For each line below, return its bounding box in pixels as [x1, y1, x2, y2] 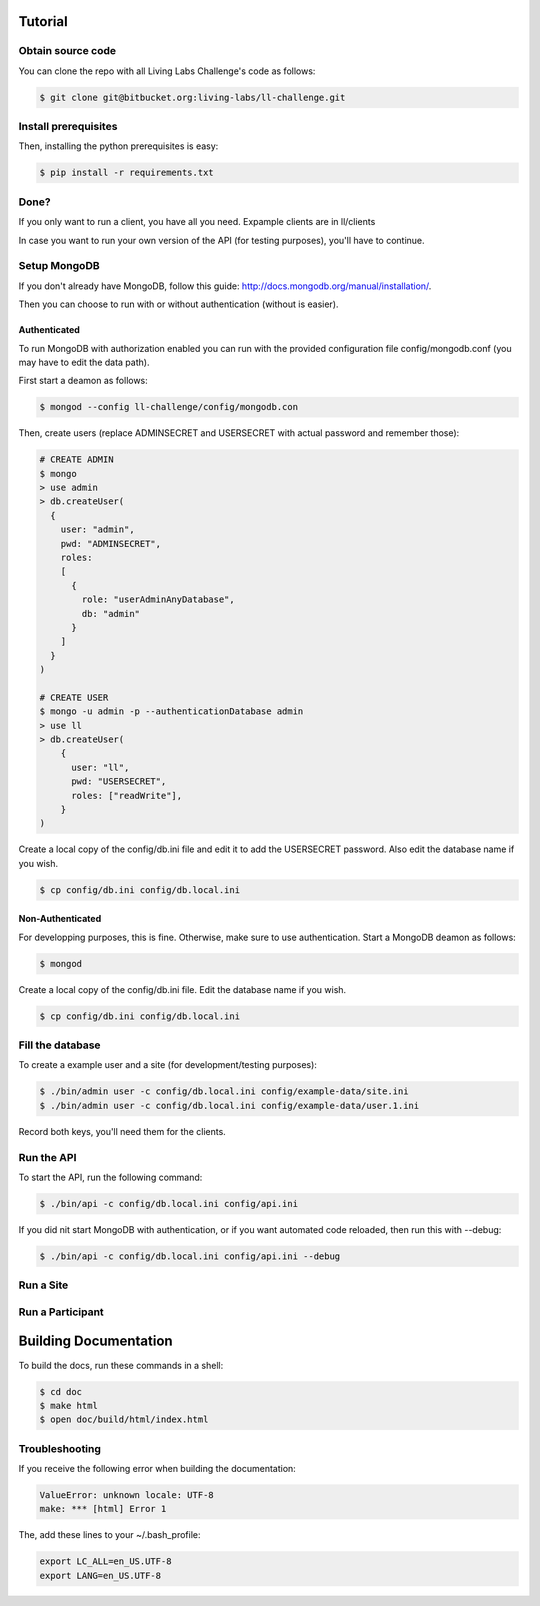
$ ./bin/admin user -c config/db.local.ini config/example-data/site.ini [39, 1086, 409, 1097]
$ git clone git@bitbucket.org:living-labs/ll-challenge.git [39, 91, 346, 103]
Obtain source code [18, 44, 117, 58]
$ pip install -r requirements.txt [39, 167, 214, 179]
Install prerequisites [18, 120, 118, 134]
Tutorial [18, 13, 69, 30]
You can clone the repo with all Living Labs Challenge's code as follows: [18, 65, 316, 77]
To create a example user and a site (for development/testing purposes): [18, 1059, 317, 1071]
